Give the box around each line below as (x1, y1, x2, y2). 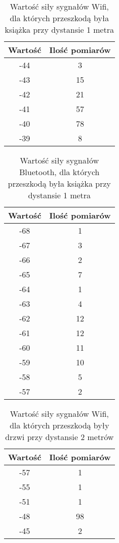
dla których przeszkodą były (10, 419, 109, 431)
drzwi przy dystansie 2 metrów (5, 431, 114, 443)
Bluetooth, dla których (19, 166, 100, 178)
